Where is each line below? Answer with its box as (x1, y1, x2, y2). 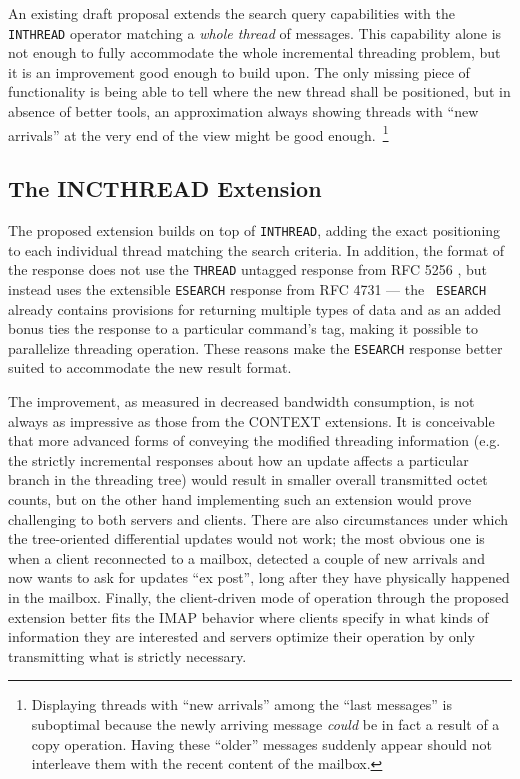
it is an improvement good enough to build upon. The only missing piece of (8, 61, 470, 82)
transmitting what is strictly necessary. (8, 645, 247, 666)
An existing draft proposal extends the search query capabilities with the (8, 3, 456, 23)
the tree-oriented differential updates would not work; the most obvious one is (8, 528, 485, 549)
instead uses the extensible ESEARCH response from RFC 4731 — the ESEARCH (8, 278, 487, 299)
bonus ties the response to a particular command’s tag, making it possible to (8, 318, 479, 339)
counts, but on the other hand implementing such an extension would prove (8, 489, 472, 510)
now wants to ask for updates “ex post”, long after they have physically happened (8, 567, 510, 588)
